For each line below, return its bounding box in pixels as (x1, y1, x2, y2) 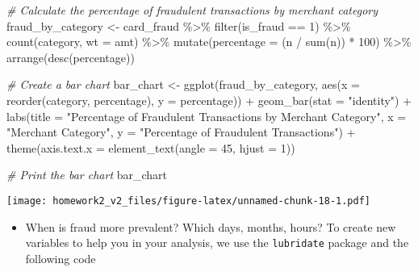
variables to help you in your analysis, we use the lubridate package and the (25, 234, 409, 251)
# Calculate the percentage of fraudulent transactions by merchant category (6, 2, 378, 18)
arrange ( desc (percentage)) (6, 48, 135, 65)
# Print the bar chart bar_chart (6, 166, 168, 183)
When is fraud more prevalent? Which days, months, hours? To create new (25, 218, 396, 235)
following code (25, 249, 96, 266)
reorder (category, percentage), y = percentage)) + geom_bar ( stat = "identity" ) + (6, 91, 412, 108)
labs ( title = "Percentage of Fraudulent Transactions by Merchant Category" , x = (6, 107, 407, 124)
